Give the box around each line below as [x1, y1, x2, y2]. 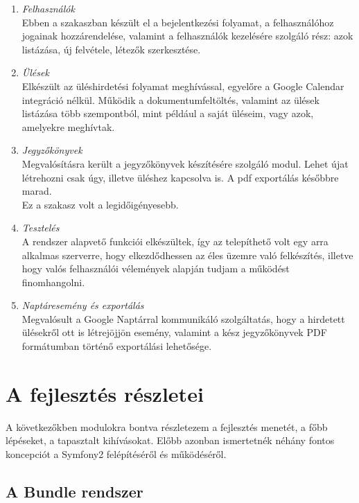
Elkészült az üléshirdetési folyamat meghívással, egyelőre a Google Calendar [21, 78, 344, 93]
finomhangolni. [21, 274, 85, 289]
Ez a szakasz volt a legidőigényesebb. [21, 197, 179, 211]
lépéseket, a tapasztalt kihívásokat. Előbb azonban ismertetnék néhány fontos [6, 433, 335, 448]
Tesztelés [21, 220, 60, 235]
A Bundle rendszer [6, 480, 143, 502]
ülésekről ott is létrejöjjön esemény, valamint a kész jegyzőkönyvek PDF [21, 325, 327, 339]
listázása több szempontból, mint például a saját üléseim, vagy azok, [21, 106, 314, 121]
